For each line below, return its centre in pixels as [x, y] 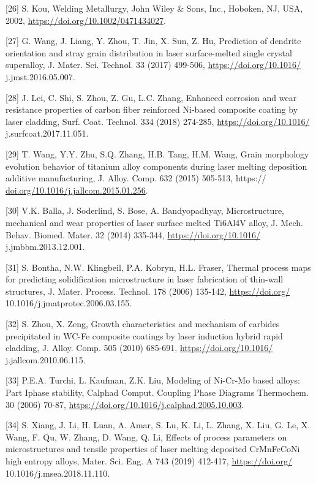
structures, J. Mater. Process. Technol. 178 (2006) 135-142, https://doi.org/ [148, 291]
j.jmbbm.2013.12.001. [45, 247]
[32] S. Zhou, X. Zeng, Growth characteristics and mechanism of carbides [143, 324]
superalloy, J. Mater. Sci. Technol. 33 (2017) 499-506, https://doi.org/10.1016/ [153, 65]
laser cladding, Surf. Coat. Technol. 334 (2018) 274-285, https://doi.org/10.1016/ [158, 121]
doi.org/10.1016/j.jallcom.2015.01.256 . [77, 190]
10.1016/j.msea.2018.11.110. [58, 473]
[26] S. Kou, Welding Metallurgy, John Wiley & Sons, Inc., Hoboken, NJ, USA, [154, 8]
